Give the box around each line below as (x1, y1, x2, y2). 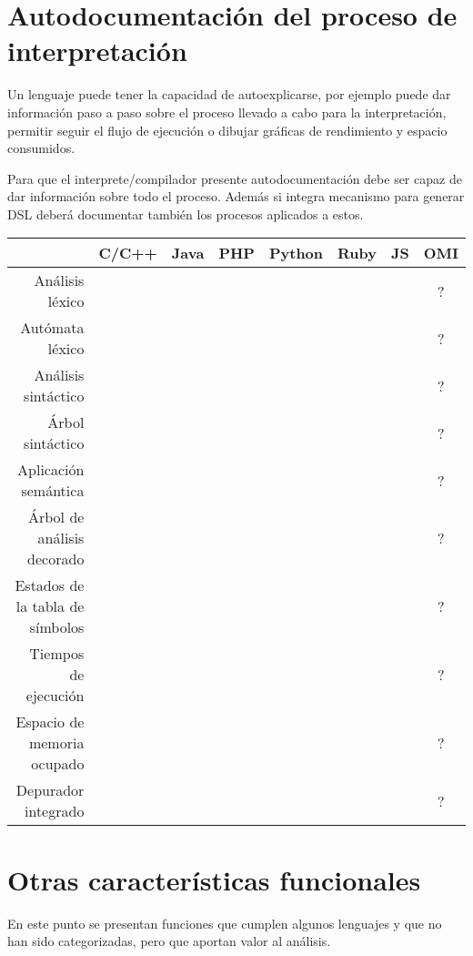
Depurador (15, 779, 85, 801)
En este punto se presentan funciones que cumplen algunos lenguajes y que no (7, 913, 442, 932)
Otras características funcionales (7, 860, 421, 898)
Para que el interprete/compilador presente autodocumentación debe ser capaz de (7, 168, 462, 188)
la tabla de (15, 595, 85, 617)
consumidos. (7, 138, 75, 158)
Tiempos (29, 643, 85, 665)
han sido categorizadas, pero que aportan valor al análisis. (7, 931, 331, 951)
